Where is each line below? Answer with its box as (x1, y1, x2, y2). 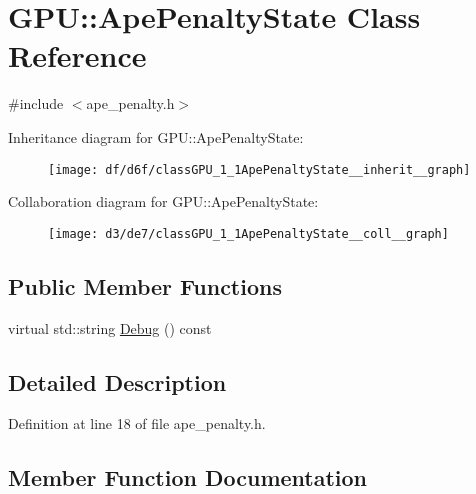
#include (8, 93, 64, 114)
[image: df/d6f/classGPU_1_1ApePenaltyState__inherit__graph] (48, 162, 471, 177)
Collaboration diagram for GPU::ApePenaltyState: (8, 191, 319, 212)
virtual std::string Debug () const (8, 317, 212, 338)
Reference (8, 35, 147, 76)
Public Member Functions (8, 270, 282, 301)
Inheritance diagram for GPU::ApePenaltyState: (8, 126, 304, 147)
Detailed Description (8, 366, 227, 397)
